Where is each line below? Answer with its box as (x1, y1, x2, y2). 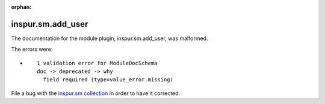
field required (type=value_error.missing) (43, 77, 174, 83)
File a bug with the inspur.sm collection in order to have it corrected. (11, 90, 181, 97)
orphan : (11, 4, 32, 10)
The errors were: (11, 45, 53, 53)
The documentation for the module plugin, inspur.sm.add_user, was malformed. (11, 35, 208, 42)
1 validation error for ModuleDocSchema (37, 60, 158, 66)
